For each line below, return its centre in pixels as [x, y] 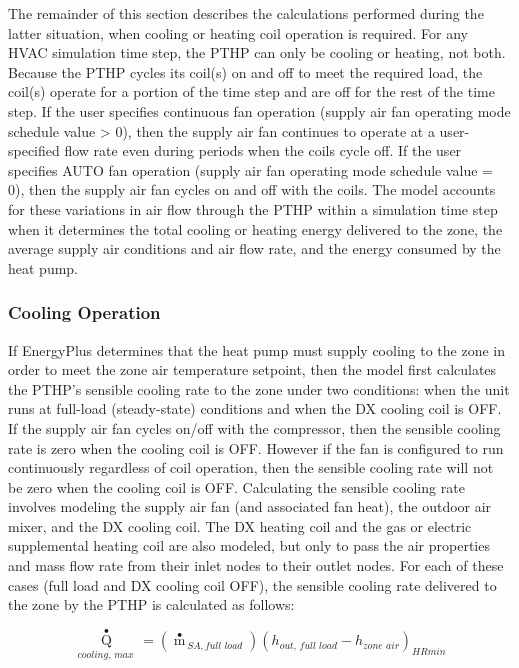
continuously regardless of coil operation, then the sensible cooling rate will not [251, 467]
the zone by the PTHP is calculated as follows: [151, 604]
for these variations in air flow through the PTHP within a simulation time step [253, 208]
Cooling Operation [84, 312]
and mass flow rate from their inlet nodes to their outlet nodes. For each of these [256, 565]
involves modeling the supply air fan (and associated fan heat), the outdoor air [250, 506]
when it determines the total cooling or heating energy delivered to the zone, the [255, 228]
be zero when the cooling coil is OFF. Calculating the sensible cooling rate [236, 486]
